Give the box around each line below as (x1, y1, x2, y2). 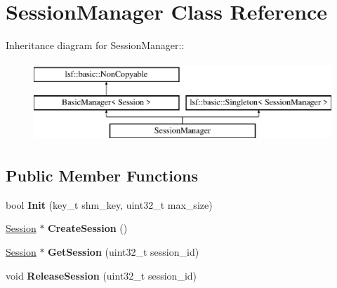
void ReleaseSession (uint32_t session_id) (6, 268, 197, 282)
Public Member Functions (6, 165, 198, 186)
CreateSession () (48, 221, 128, 235)
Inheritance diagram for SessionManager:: (6, 38, 185, 53)
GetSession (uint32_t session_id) (48, 245, 199, 259)
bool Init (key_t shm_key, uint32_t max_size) (6, 197, 213, 212)
